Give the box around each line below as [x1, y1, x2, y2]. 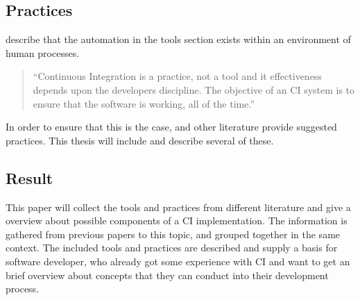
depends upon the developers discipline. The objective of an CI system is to [33, 82, 355, 97]
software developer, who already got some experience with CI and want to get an [6, 253, 350, 268]
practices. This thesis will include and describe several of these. [6, 133, 274, 147]
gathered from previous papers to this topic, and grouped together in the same [6, 226, 341, 241]
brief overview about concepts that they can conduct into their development [6, 267, 329, 282]
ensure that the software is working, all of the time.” [33, 96, 255, 110]
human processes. [6, 45, 80, 60]
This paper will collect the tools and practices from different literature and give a [6, 199, 351, 214]
